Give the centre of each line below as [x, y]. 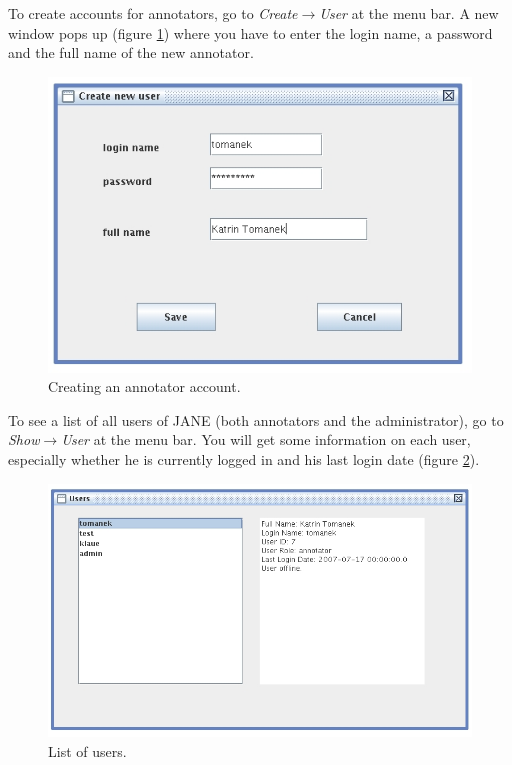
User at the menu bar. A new [409, 13]
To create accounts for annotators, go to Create [153, 13]
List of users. [87, 750]
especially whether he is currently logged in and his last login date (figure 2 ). [244, 458]
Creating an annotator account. [144, 386]
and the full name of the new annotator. [131, 52]
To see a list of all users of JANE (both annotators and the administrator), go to [256, 419]
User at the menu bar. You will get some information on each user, [266, 439]
